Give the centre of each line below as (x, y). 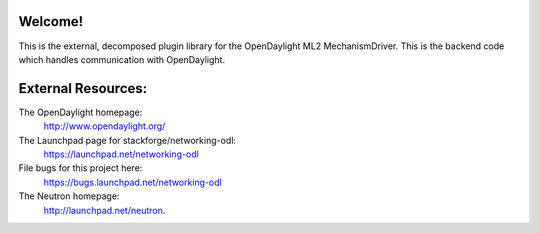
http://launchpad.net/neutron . (104, 210)
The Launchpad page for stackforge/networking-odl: (127, 140)
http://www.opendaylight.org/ (104, 126)
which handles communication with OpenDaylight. (121, 59)
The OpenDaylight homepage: (80, 112)
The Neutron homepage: (69, 196)
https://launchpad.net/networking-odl (121, 154)
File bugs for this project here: (80, 168)
